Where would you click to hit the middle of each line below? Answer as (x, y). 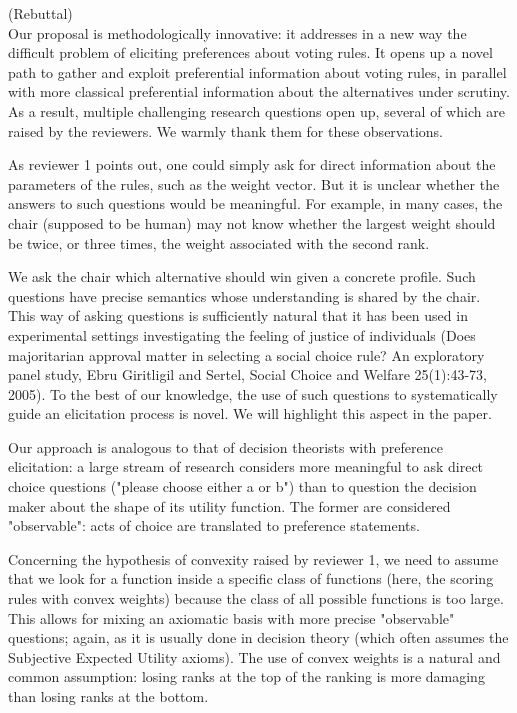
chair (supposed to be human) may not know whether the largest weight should (252, 222)
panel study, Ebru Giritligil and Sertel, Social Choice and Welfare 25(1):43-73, (247, 374)
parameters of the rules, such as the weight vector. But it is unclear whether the (254, 183)
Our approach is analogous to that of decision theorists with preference (225, 446)
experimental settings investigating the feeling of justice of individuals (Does (242, 334)
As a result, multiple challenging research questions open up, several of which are (256, 110)
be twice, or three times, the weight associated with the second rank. (219, 242)
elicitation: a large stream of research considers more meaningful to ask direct (246, 466)
